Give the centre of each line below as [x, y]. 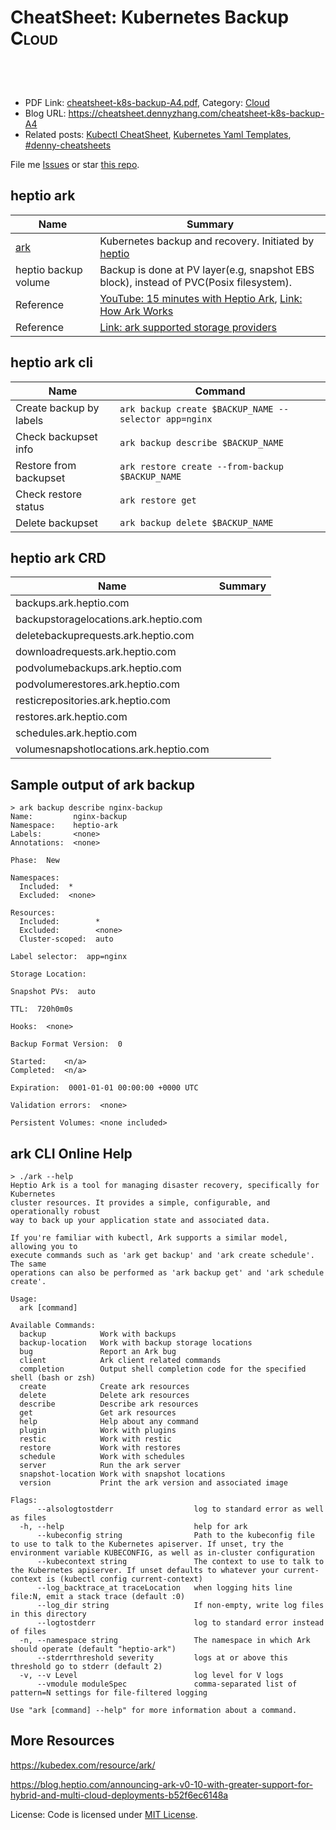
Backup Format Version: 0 [66, 1044]
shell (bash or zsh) [53, 1378]
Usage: [24, 1299]
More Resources [62, 1741]
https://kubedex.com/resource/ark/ [83, 1765]
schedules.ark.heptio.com [76, 733]
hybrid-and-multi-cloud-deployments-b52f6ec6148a [119, 1795]
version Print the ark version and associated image [153, 1483]
